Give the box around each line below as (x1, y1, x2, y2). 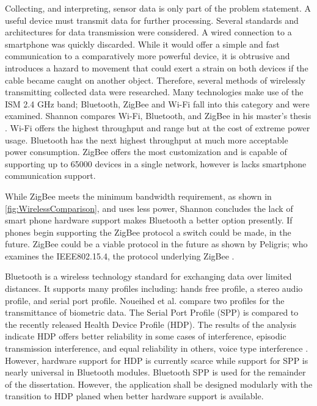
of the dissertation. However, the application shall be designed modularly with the (5, 377, 313, 390)
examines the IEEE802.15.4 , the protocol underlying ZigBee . (5, 249, 235, 262)
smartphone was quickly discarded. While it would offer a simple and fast (5, 37, 280, 50)
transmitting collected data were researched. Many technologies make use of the (5, 85, 304, 98)
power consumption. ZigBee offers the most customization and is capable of (5, 145, 287, 158)
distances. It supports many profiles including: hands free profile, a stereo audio (5, 282, 303, 295)
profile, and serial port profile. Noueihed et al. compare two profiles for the (5, 294, 285, 306)
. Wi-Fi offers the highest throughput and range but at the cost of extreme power (5, 121, 310, 134)
